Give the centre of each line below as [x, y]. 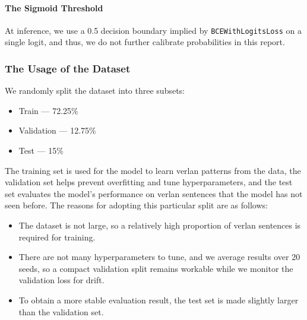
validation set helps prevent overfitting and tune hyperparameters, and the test [149, 182]
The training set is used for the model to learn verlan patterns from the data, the [153, 170]
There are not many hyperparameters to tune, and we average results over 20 [159, 257]
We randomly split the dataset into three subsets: [95, 91]
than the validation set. [61, 311]
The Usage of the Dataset [68, 68]
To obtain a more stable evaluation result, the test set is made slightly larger [159, 300]
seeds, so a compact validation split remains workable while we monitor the [156, 268]
